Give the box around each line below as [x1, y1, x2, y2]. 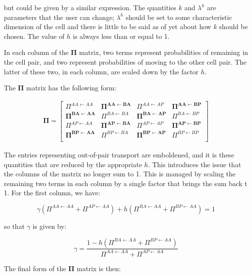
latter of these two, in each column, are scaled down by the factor [4, 66, 199, 76]
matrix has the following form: [26, 83, 117, 93]
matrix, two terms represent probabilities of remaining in [79, 47, 248, 57]
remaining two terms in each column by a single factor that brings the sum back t [4, 178, 248, 188]
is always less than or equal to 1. [73, 31, 170, 41]
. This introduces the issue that [148, 159, 241, 169]
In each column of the [4, 47, 69, 57]
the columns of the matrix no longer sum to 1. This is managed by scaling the [4, 169, 236, 179]
